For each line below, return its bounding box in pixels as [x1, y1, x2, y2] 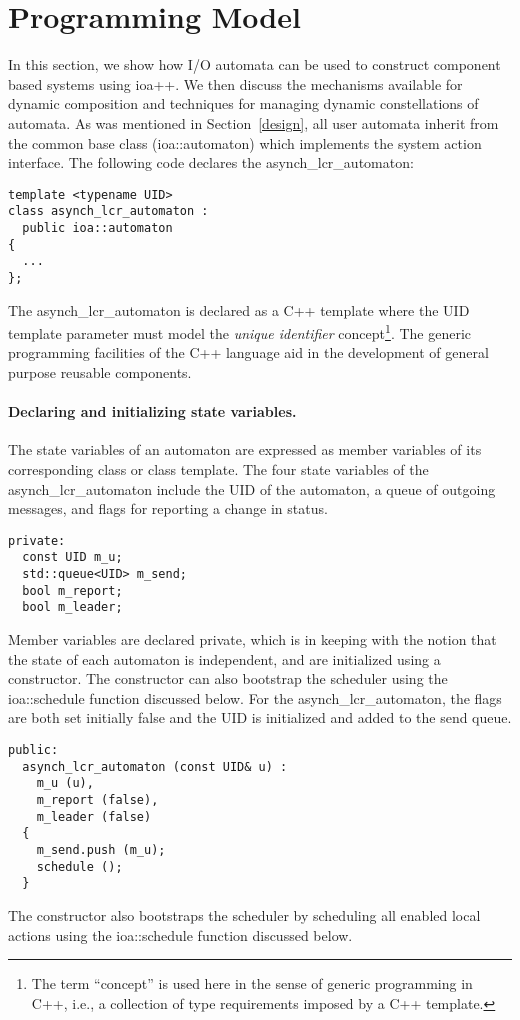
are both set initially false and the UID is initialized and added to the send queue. [8, 707, 512, 728]
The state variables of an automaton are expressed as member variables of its [8, 439, 482, 460]
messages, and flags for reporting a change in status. [8, 498, 328, 519]
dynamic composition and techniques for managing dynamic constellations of [8, 93, 479, 114]
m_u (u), [36, 776, 94, 791]
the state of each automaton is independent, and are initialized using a [8, 648, 441, 669]
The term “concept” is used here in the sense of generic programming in [31, 973, 473, 994]
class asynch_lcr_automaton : [8, 204, 209, 219]
